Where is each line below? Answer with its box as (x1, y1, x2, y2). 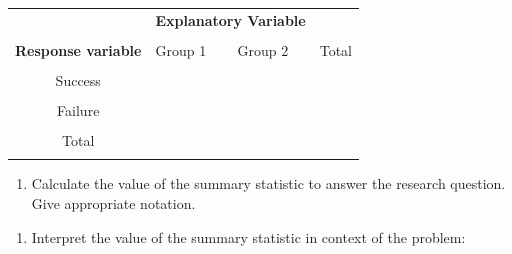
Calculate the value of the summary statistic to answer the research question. (31, 173, 506, 194)
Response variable (15, 39, 142, 60)
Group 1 (155, 39, 207, 60)
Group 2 (237, 39, 289, 60)
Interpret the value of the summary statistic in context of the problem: (31, 226, 466, 247)
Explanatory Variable (155, 9, 306, 30)
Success (55, 69, 101, 90)
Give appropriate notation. (31, 193, 196, 214)
